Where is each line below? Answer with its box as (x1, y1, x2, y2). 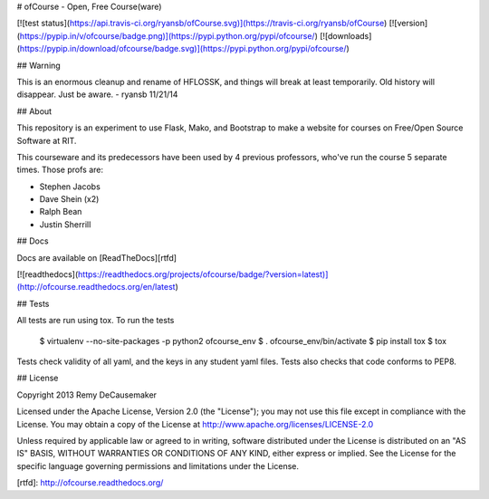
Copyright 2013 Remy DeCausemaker (16, 389, 158, 400)
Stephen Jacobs (39, 181, 101, 192)
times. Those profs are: (16, 164, 104, 176)
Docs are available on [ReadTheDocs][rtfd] (16, 252, 177, 263)
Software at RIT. (16, 135, 77, 146)
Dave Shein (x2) (39, 194, 100, 205)
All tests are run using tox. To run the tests (16, 315, 175, 326)
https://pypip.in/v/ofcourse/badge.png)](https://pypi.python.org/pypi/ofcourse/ (19, 30, 316, 41)
